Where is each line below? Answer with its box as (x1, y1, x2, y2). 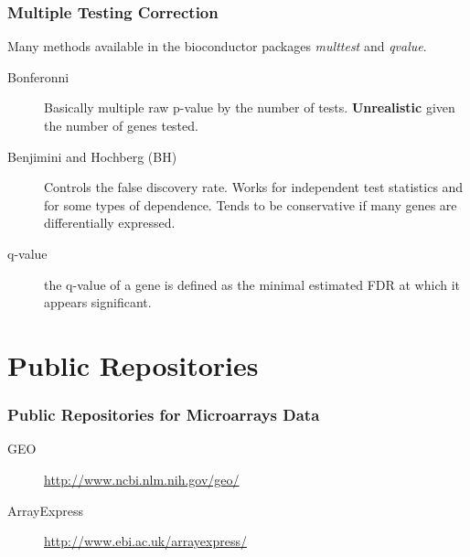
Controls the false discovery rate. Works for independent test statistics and (44, 177, 464, 197)
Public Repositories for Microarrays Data (7, 403, 320, 426)
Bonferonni (7, 67, 69, 86)
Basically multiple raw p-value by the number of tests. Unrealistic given (44, 98, 455, 117)
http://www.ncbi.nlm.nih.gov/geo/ (44, 469, 240, 488)
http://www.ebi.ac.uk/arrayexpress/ (44, 531, 247, 551)
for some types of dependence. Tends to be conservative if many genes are (44, 195, 457, 214)
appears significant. (44, 293, 152, 312)
